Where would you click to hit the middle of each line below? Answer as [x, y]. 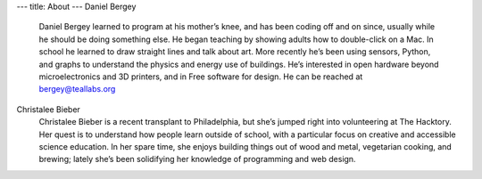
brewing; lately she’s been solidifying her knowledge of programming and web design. [197, 159]
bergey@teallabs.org [77, 89]
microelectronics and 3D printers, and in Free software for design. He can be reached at [201, 77]
